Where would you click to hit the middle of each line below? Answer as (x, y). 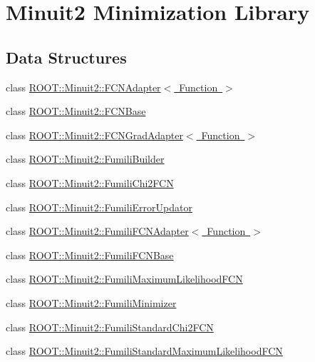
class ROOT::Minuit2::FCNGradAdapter (94, 135)
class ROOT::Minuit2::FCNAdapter (83, 87)
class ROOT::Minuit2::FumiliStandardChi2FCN (110, 327)
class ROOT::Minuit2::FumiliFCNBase (90, 255)
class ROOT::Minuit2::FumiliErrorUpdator (99, 207)
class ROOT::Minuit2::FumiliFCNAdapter (97, 231)
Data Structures (66, 57)
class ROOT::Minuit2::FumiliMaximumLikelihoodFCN (124, 279)
